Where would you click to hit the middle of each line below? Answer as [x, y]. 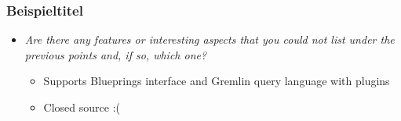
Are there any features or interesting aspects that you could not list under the [210, 39]
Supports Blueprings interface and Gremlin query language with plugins [217, 81]
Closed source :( [82, 107]
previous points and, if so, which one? [116, 54]
